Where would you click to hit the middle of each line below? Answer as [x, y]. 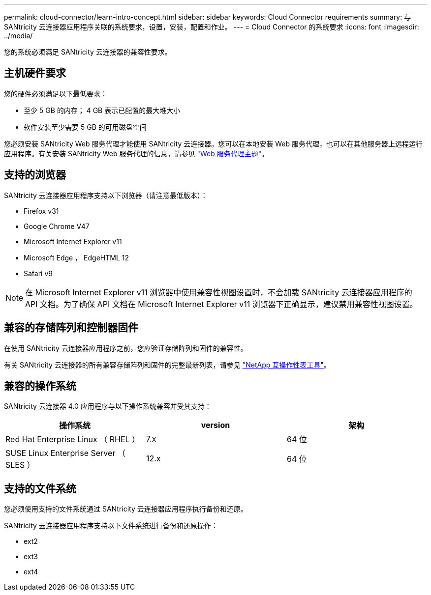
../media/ [18, 36]
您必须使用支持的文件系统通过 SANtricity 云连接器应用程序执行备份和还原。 [126, 509]
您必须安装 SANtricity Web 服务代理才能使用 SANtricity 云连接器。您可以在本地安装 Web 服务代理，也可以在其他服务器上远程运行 [213, 143]
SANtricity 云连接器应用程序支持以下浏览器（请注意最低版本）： [106, 195]
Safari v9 [38, 273]
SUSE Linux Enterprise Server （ [65, 453]
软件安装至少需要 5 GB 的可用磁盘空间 [85, 127]
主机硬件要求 [35, 73]
